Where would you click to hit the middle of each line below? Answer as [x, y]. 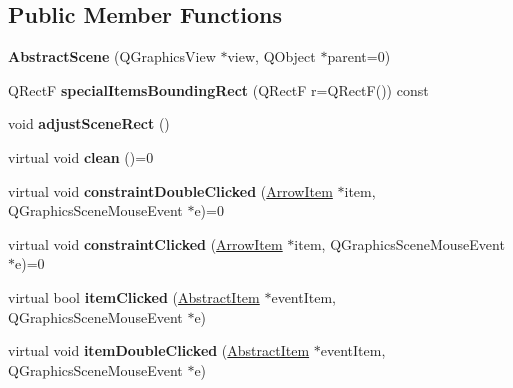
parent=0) [359, 56]
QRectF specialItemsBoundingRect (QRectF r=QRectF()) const [218, 89]
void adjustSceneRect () [89, 123]
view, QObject [271, 56]
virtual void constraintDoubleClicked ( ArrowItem [170, 190]
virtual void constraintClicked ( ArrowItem [145, 243]
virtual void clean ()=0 [81, 156]
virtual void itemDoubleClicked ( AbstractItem [159, 350]
